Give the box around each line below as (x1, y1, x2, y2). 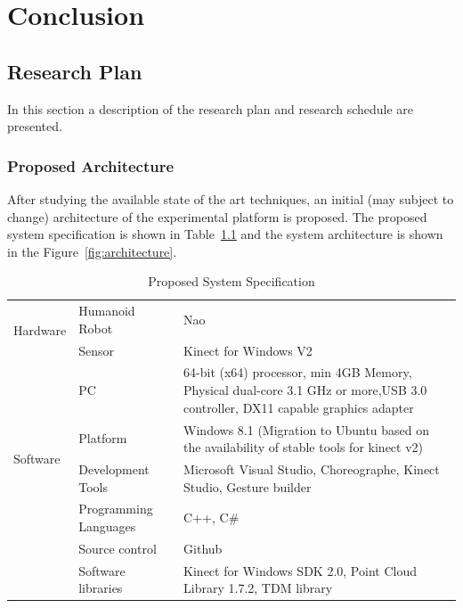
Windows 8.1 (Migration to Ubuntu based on (183, 420, 430, 439)
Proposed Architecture (7, 154, 175, 177)
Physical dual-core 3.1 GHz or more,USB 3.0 (183, 381, 427, 399)
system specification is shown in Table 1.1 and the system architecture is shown (7, 225, 443, 243)
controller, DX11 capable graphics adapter (183, 398, 414, 416)
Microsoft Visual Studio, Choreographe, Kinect (183, 459, 440, 478)
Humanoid (78, 301, 135, 320)
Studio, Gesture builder (183, 477, 312, 496)
